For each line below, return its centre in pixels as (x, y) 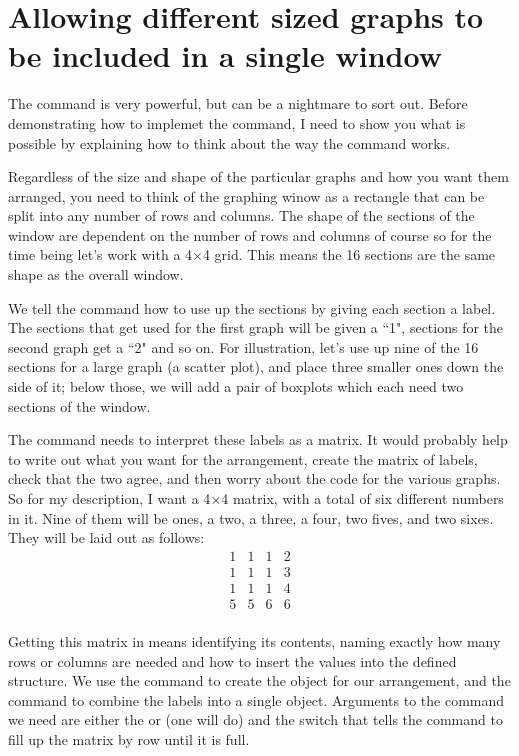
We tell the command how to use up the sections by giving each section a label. (252, 307)
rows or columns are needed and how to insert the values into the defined (232, 660)
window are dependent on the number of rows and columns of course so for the (250, 234)
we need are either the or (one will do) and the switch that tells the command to (255, 719)
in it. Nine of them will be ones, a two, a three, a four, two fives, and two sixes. (251, 517)
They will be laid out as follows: (106, 537)
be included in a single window (225, 55)
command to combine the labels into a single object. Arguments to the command (256, 699)
